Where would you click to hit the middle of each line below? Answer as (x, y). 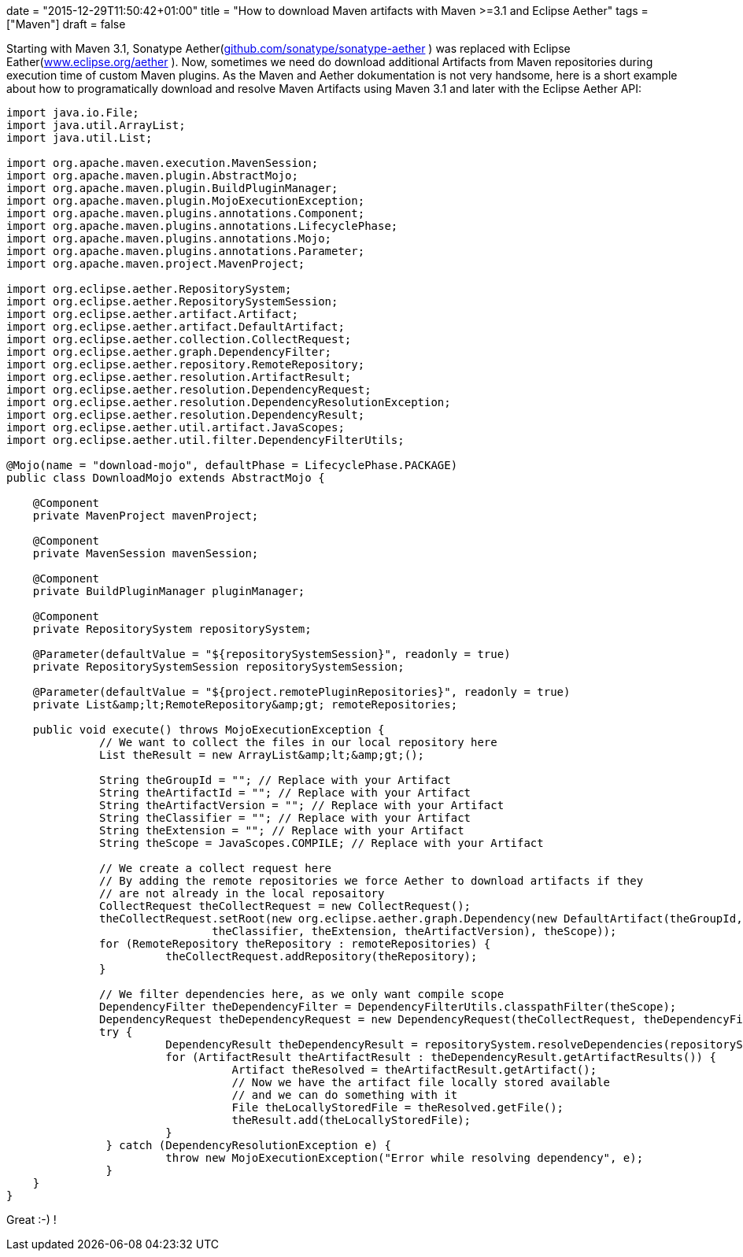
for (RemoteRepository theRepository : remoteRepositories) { (295, 944)
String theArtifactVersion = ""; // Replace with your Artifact (302, 805)
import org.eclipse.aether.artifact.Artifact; (152, 314)
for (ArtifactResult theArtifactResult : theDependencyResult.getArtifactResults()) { (441, 1057)
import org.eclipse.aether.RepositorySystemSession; (172, 301)
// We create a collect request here (216, 868)
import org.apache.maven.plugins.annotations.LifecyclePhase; (202, 226)
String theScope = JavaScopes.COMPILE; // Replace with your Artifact (322, 843)
